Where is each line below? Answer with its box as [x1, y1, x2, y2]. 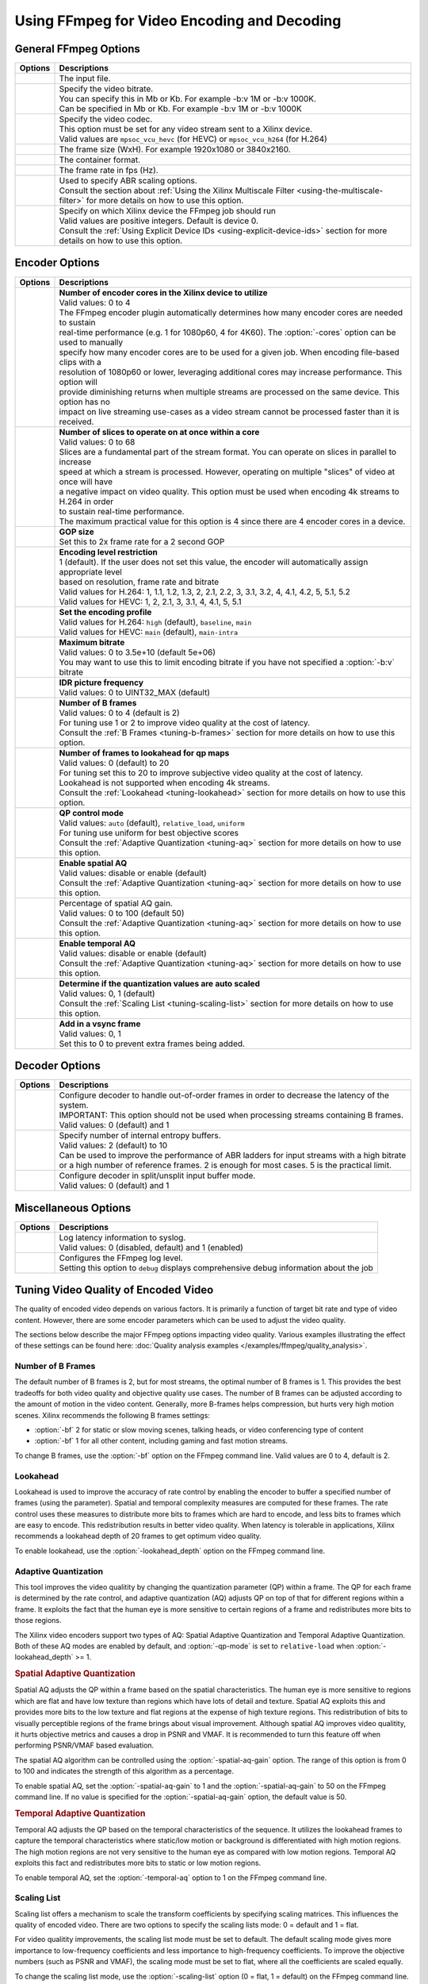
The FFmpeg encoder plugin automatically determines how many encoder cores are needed [59, 306, 403, 317]
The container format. [59, 155, 140, 166]
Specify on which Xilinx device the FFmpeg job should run [59, 206, 277, 217]
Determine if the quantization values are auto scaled [59, 978, 261, 989]
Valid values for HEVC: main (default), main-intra [59, 626, 238, 637]
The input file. [59, 73, 111, 84]
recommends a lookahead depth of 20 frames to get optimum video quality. [14, 1532, 262, 1541]
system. [59, 1100, 89, 1111]
